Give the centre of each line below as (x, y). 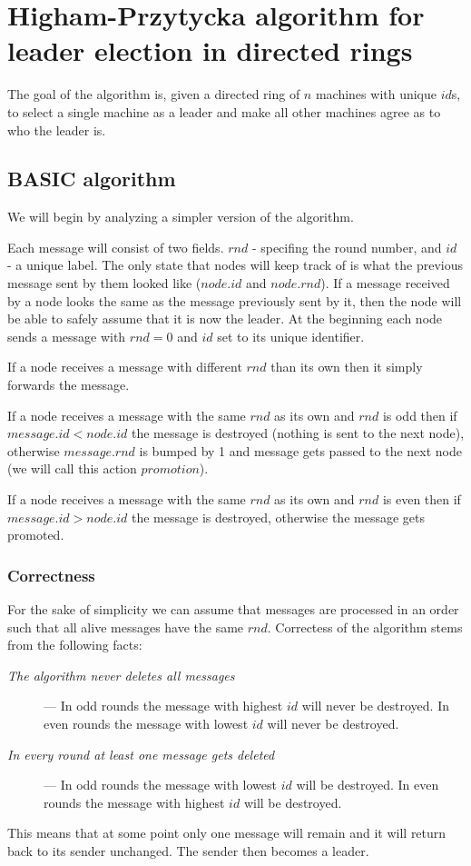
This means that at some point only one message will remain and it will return (227, 833)
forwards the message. (69, 385)
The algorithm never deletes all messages (121, 675)
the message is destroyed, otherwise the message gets (278, 517)
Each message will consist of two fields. (116, 247)
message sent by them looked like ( (104, 283)
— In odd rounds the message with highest (163, 706)
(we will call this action (72, 468)
